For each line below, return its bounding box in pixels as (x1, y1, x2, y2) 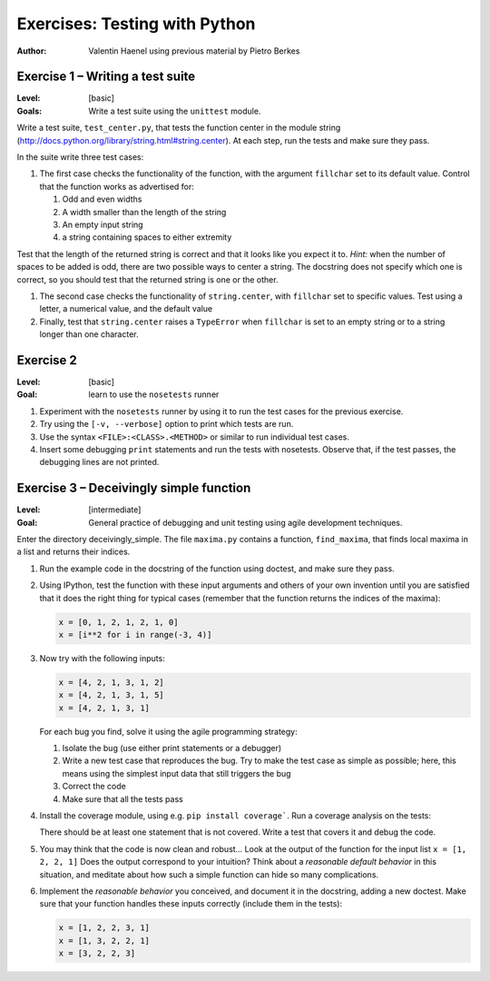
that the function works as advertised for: (39, 181, 195, 192)
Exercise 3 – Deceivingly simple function (16, 481, 251, 496)
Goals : (16, 105, 43, 116)
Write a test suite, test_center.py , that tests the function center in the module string (16, 123, 341, 134)
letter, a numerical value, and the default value (39, 303, 213, 314)
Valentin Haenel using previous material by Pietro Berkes (88, 45, 300, 56)
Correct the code (62, 781, 126, 792)
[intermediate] (88, 504, 142, 515)
